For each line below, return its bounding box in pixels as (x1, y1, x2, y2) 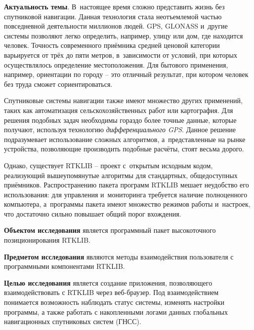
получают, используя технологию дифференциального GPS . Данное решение (4, 124, 236, 135)
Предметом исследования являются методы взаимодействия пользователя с (4, 251, 234, 261)
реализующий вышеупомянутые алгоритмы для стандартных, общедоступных (4, 170, 238, 180)
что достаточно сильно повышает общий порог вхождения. (4, 208, 181, 219)
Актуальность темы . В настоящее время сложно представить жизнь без (4, 1, 225, 11)
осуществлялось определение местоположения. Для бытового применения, (4, 59, 228, 70)
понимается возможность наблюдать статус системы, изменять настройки (4, 297, 225, 307)
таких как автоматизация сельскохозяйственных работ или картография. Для (4, 105, 233, 115)
